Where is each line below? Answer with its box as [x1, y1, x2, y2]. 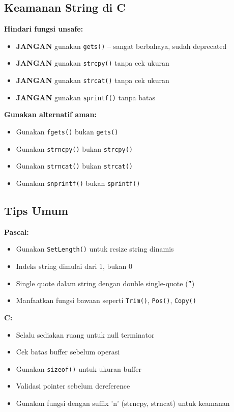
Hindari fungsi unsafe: [4, 23, 83, 34]
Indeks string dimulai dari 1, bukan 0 [16, 261, 132, 271]
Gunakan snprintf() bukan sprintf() [16, 177, 140, 188]
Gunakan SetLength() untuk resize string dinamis [16, 243, 174, 254]
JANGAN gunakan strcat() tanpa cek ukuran [16, 75, 169, 86]
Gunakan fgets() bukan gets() [16, 126, 119, 137]
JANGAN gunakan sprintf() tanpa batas [16, 92, 155, 102]
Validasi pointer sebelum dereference [16, 380, 130, 391]
